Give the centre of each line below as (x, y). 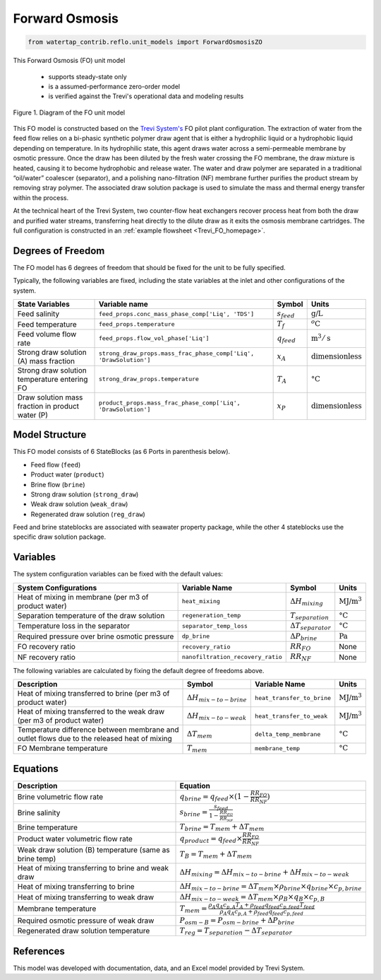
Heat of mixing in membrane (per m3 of (83, 597)
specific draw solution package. (60, 537)
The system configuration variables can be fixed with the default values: (118, 574)
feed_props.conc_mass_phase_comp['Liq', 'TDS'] (176, 314)
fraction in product (48, 406)
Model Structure (50, 435)
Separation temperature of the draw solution (91, 615)
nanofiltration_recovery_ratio (232, 657)
